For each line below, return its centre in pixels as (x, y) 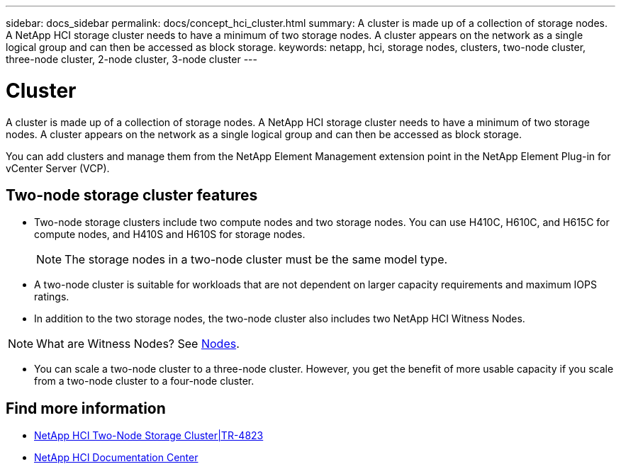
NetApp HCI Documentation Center (116, 458)
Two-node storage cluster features (132, 195)
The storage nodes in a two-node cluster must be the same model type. (256, 260)
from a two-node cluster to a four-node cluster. (144, 381)
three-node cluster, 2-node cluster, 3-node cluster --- (132, 59)
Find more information (86, 408)
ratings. (52, 297)
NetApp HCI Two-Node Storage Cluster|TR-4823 (149, 436)
